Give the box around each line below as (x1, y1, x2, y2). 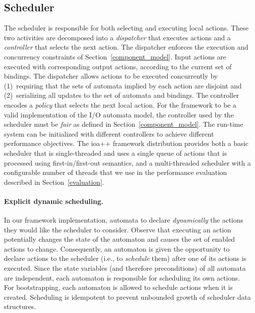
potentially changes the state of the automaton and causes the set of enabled (4, 234, 235, 244)
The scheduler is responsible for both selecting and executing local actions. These (4, 23, 249, 33)
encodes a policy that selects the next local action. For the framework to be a (4, 99, 236, 110)
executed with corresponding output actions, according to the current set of (4, 61, 232, 71)
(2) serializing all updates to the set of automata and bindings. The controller (4, 90, 239, 100)
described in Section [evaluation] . (4, 176, 104, 187)
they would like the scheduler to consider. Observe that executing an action (4, 224, 231, 234)
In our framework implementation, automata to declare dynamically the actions (4, 215, 244, 225)
